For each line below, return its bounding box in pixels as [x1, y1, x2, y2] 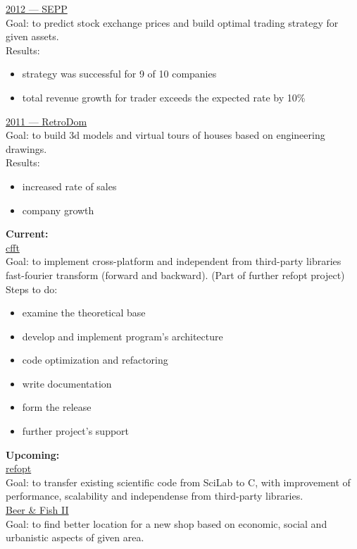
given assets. [6, 29, 59, 44]
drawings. [6, 141, 47, 156]
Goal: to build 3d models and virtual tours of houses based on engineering [6, 128, 325, 142]
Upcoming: [6, 447, 60, 462]
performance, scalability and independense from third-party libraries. [6, 488, 303, 503]
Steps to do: [6, 281, 58, 296]
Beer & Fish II [6, 502, 69, 517]
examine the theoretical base [22, 305, 146, 320]
